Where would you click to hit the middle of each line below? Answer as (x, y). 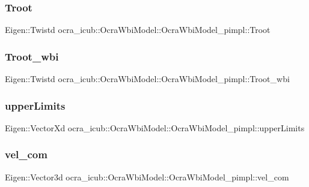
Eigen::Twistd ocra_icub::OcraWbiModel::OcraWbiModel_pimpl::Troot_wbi (147, 79)
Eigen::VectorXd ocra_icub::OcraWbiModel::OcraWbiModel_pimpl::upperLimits (155, 127)
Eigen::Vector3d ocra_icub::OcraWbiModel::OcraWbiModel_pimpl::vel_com (147, 177)
